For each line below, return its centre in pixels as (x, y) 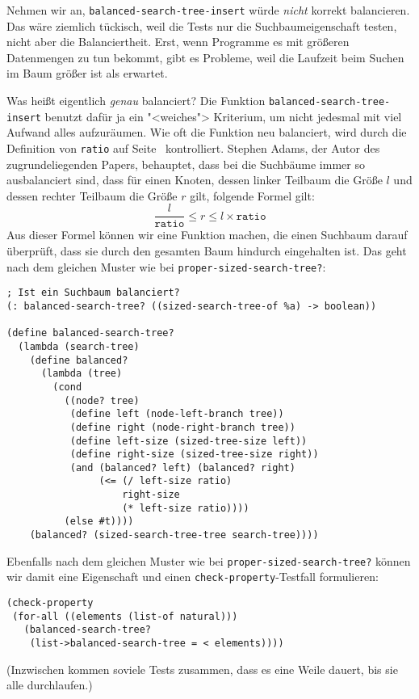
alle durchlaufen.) (50, 685)
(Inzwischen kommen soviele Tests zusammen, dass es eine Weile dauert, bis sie (202, 669)
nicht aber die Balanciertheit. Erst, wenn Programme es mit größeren (178, 42)
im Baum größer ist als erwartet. (87, 73)
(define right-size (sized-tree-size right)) (194, 455)
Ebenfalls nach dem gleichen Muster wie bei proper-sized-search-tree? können (209, 560)
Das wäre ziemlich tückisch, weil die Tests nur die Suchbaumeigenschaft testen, (202, 25)
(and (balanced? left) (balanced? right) (182, 467)
